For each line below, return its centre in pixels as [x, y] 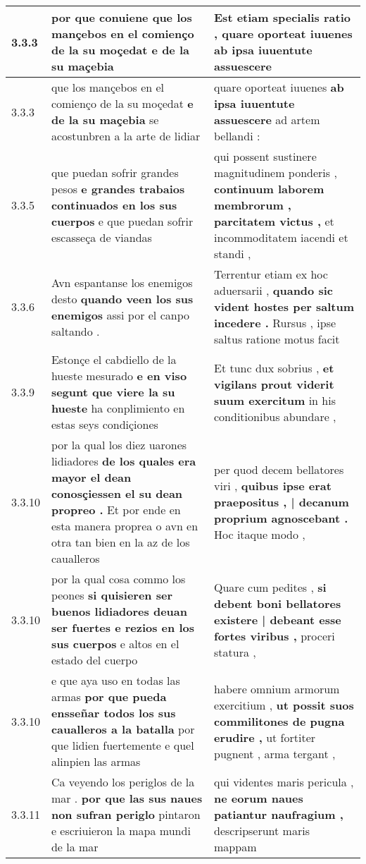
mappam [235, 847]
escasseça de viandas [101, 237]
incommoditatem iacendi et [281, 237]
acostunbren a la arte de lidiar [126, 136]
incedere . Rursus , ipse [275, 323]
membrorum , [253, 205]
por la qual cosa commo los [118, 579]
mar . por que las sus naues [127, 798]
